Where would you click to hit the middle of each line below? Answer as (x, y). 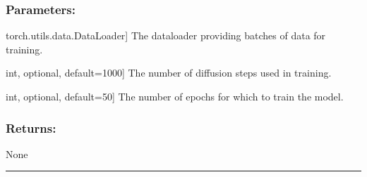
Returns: (31, 127)
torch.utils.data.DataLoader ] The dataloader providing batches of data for (166, 35)
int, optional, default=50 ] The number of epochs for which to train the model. (175, 96)
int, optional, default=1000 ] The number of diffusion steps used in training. (169, 73)
